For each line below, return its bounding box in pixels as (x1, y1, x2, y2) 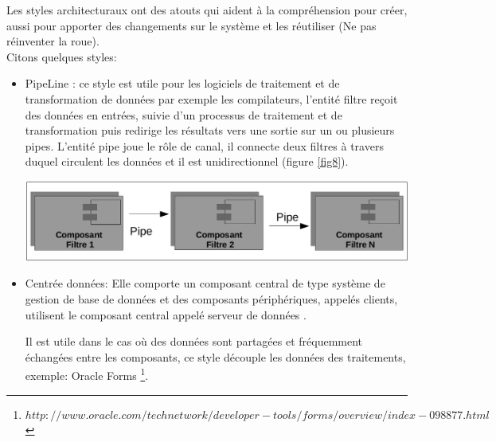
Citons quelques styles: (6, 48, 117, 65)
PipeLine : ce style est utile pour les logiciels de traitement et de (25, 75, 340, 92)
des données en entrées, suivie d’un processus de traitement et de (25, 106, 342, 123)
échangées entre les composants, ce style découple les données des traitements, (25, 348, 406, 365)
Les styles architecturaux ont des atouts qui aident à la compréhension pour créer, (6, 2, 408, 18)
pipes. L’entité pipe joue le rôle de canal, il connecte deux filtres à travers (25, 137, 384, 154)
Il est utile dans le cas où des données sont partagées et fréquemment (25, 333, 363, 350)
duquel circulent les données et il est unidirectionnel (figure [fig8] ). (25, 153, 349, 170)
